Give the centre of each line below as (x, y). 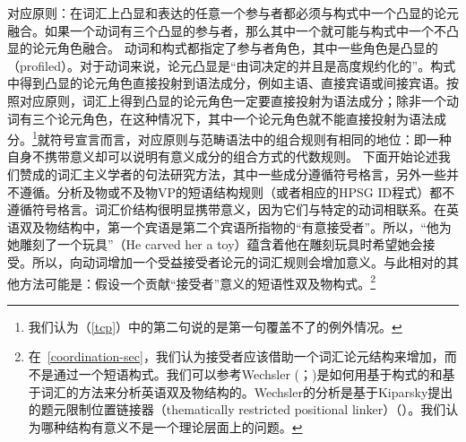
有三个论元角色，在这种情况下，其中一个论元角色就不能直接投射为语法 (226, 118)
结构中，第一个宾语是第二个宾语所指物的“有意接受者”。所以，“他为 (254, 226)
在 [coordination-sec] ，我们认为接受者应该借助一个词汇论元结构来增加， (236, 356)
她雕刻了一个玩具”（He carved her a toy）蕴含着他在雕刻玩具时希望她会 (215, 244)
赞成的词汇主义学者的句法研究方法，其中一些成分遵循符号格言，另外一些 (233, 174)
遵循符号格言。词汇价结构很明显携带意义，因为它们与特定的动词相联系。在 (227, 209)
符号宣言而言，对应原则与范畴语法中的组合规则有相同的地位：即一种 (250, 139)
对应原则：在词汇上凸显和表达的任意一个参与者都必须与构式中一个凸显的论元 (233, 13)
